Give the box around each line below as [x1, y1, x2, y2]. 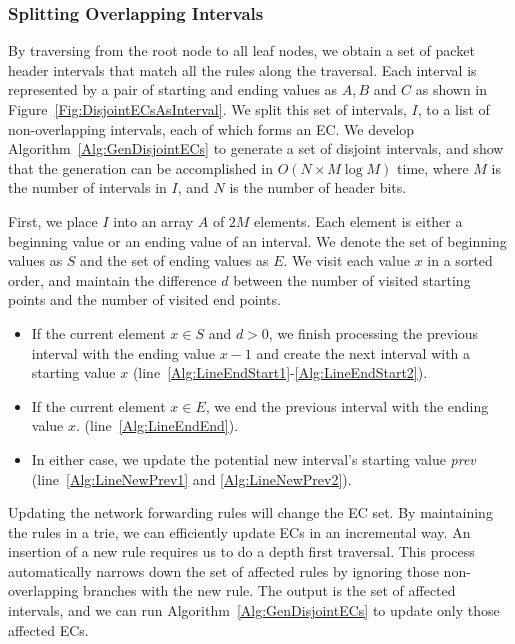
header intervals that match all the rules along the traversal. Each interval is [8, 59, 477, 80]
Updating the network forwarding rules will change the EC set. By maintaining [8, 502, 493, 523]
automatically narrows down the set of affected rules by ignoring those [8, 560, 439, 581]
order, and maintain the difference [8, 269, 217, 290]
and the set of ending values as [80, 250, 269, 271]
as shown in [415, 79, 488, 100]
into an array [113, 210, 194, 231]
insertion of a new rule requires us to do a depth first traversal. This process [8, 541, 475, 562]
